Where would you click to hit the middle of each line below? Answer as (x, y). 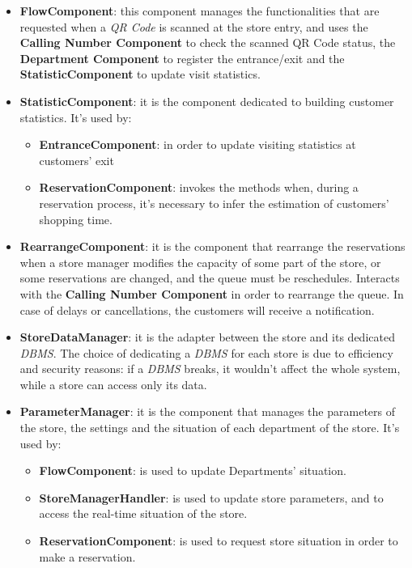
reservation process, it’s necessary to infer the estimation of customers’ (214, 203)
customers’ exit (76, 160)
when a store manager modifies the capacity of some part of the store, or (200, 262)
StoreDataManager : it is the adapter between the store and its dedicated (207, 337)
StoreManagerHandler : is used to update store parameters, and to (211, 497)
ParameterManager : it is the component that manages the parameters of (207, 411)
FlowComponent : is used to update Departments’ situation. (193, 471)
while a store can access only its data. (113, 384)
